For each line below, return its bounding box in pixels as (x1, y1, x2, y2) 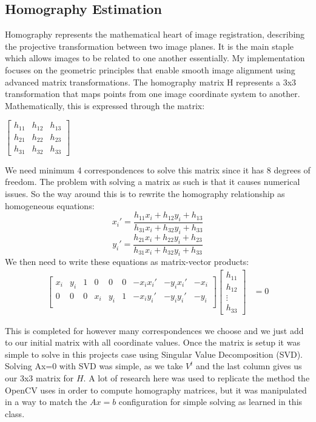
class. (5, 407, 25, 420)
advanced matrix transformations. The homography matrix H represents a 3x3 (5, 75, 297, 88)
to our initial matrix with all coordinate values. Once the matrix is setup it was (5, 336, 300, 349)
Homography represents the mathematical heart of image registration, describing (5, 28, 305, 41)
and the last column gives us (196, 360, 302, 372)
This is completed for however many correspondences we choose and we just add (5, 324, 304, 337)
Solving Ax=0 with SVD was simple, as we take (5, 360, 183, 372)
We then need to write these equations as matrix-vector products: (5, 255, 249, 268)
